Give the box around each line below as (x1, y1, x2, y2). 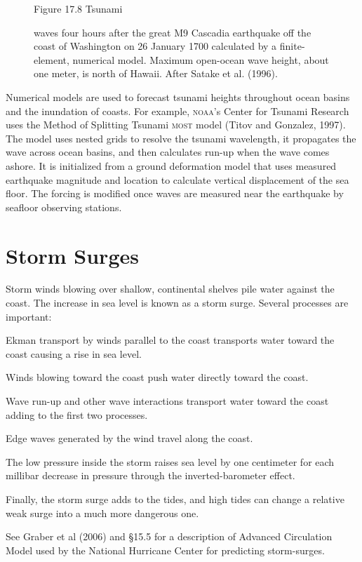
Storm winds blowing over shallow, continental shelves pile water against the (6, 281, 335, 296)
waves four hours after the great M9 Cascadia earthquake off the (34, 25, 311, 39)
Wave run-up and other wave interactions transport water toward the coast (6, 394, 329, 408)
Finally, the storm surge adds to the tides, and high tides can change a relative (6, 491, 344, 506)
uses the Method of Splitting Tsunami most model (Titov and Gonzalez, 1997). (6, 117, 346, 132)
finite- (279, 39, 305, 53)
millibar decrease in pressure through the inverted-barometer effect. (6, 468, 295, 483)
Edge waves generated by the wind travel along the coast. (6, 431, 253, 446)
